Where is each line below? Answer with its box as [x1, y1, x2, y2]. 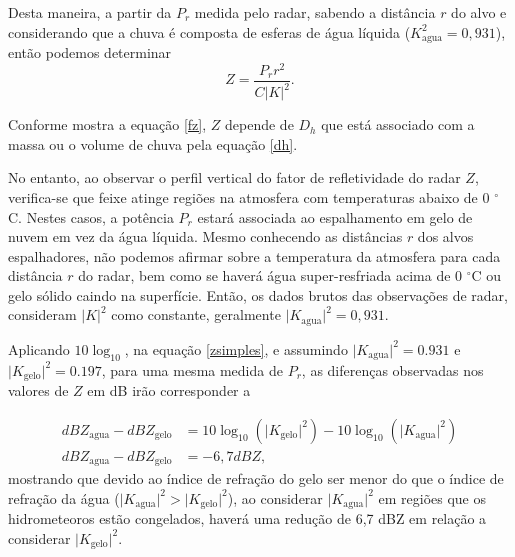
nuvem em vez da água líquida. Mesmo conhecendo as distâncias [8, 226, 403, 247]
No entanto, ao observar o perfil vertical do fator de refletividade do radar [8, 167, 461, 188]
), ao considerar [227, 487, 323, 508]
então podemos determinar [8, 42, 172, 63]
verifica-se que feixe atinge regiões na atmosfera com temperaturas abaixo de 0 [8, 186, 490, 207]
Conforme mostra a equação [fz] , [8, 114, 207, 135]
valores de [8, 380, 69, 401]
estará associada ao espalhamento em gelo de [197, 206, 473, 227]
